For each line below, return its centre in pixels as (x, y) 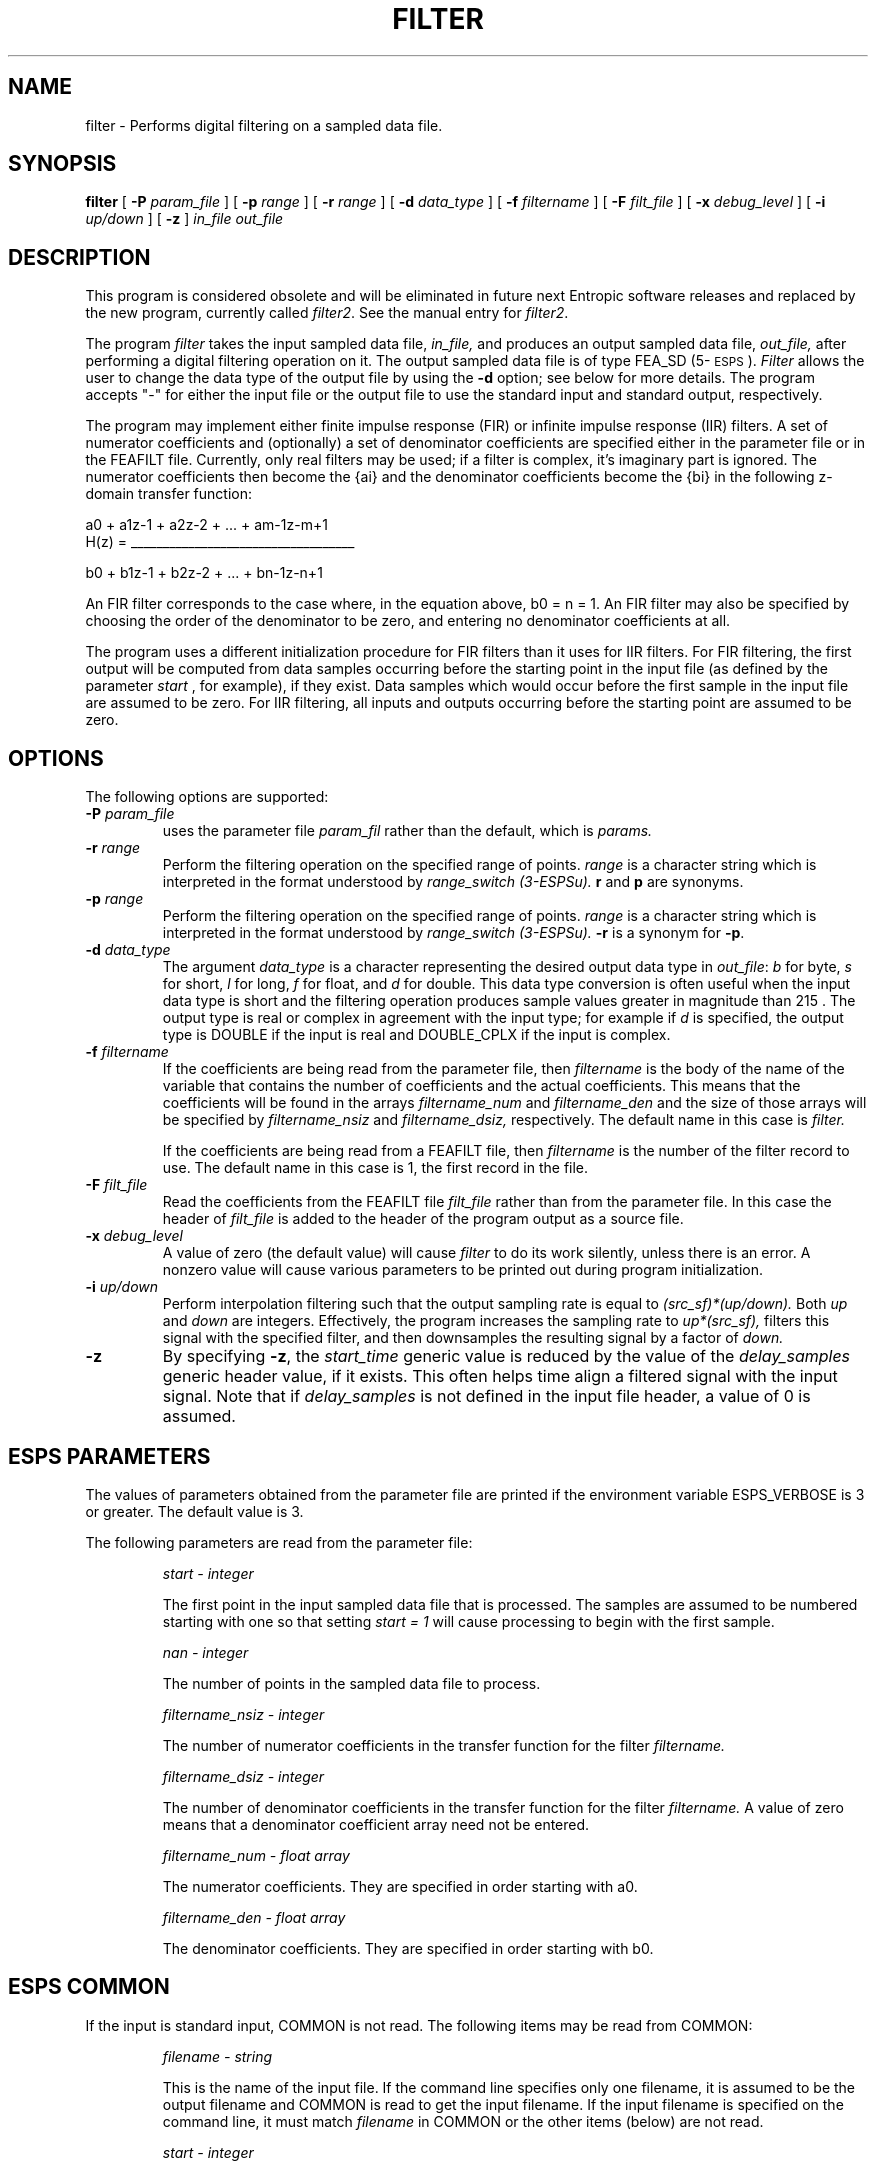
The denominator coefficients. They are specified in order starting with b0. (408, 1948)
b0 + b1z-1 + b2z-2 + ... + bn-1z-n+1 (204, 573)
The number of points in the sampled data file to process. (351, 1683)
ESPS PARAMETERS (109, 1456)
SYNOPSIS (62, 164)
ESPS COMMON (89, 1987)
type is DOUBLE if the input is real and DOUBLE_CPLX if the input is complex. (416, 1035)
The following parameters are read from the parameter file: (279, 1542)
